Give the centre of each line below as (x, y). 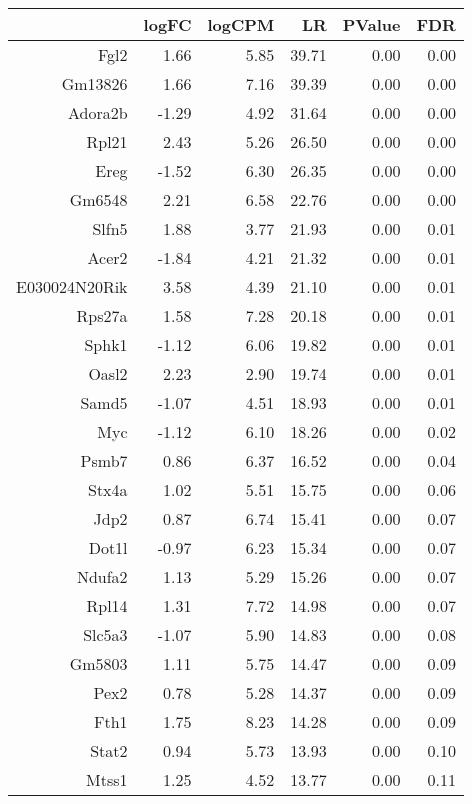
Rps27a (102, 315)
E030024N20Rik (72, 286)
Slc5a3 (105, 634)
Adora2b (97, 112)
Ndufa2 (102, 576)
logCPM (241, 24)
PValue (371, 24)
